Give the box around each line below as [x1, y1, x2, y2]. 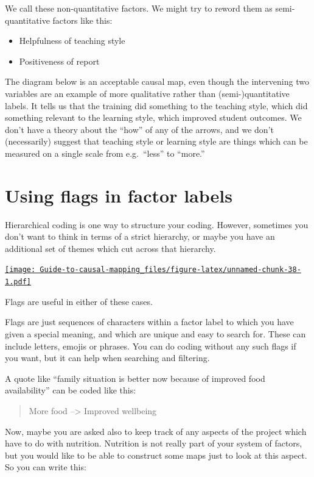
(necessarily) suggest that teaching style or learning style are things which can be [5, 135, 308, 148]
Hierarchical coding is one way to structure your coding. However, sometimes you [5, 218, 309, 231]
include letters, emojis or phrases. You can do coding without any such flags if [5, 339, 296, 352]
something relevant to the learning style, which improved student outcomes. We [5, 111, 302, 124]
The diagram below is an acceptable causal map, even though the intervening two [5, 75, 309, 88]
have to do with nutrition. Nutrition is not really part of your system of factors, [5, 437, 302, 450]
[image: [5, 265, 36, 274]
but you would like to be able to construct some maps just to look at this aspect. [5, 448, 307, 461]
